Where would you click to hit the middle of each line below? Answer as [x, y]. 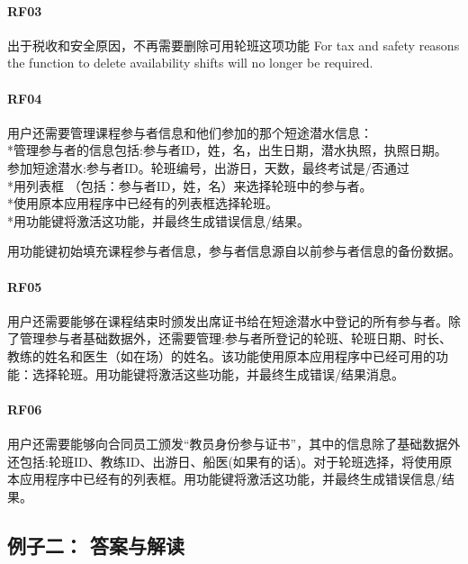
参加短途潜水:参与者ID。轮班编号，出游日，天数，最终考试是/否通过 [208, 167]
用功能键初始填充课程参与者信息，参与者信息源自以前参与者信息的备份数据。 [234, 251]
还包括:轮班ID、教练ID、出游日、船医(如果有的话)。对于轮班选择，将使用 [224, 461]
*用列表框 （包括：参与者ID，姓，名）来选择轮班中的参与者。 [190, 185]
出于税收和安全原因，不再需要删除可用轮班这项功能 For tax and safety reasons [234, 45]
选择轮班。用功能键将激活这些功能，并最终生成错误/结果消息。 [218, 373]
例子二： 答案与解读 [96, 545]
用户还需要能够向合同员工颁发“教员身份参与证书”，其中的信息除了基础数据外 [234, 443]
